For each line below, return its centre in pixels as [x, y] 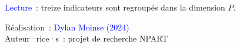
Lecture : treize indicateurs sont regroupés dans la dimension [115, 7]
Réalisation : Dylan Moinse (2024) [67, 27]
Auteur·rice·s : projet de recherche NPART [86, 38]
